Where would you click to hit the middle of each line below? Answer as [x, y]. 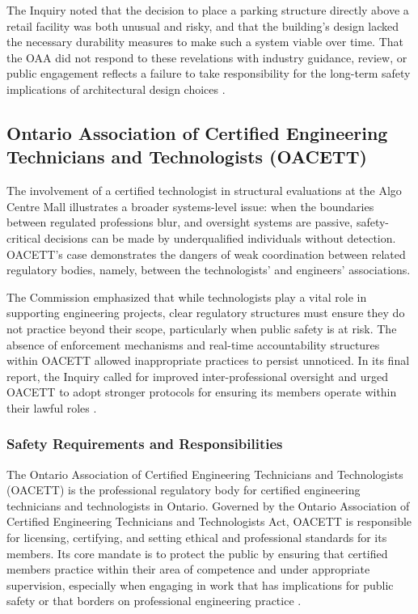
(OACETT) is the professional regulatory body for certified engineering [184, 490]
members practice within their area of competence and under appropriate [188, 569]
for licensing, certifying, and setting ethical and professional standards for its [197, 538]
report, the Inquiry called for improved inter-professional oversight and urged [197, 376]
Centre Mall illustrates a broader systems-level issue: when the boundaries [190, 206]
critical [24, 237]
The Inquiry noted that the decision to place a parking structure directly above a [208, 10]
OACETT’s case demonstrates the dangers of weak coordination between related [206, 254]
